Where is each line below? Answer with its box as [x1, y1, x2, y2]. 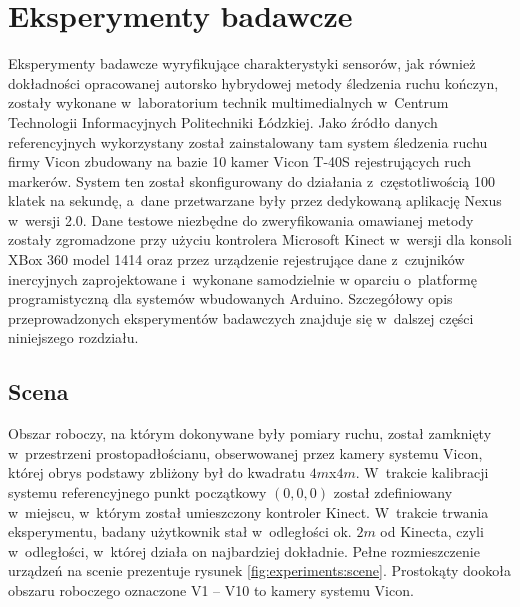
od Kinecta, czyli [380, 521, 484, 542]
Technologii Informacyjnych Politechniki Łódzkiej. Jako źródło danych [8, 111, 438, 132]
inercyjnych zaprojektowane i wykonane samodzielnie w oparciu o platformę [8, 268, 477, 289]
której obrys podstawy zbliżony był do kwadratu [8, 462, 306, 483]
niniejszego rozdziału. [8, 327, 139, 348]
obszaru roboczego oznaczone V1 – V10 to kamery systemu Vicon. [8, 579, 414, 600]
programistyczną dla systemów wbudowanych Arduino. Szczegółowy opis [8, 288, 453, 309]
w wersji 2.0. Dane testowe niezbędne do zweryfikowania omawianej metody [8, 209, 474, 230]
